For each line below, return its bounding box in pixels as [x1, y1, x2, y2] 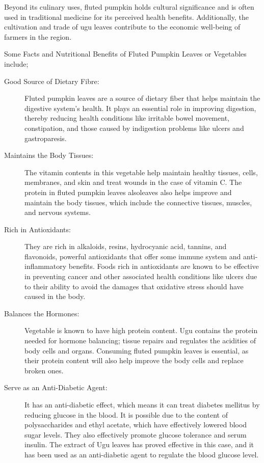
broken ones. [24, 365, 64, 375]
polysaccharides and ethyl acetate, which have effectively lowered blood [24, 419, 247, 430]
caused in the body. [24, 291, 86, 302]
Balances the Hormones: [4, 308, 80, 318]
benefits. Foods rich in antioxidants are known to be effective [68, 261, 259, 271]
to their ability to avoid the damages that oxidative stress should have [24, 281, 244, 291]
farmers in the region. [4, 31, 72, 42]
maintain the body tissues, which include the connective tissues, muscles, [24, 197, 252, 207]
